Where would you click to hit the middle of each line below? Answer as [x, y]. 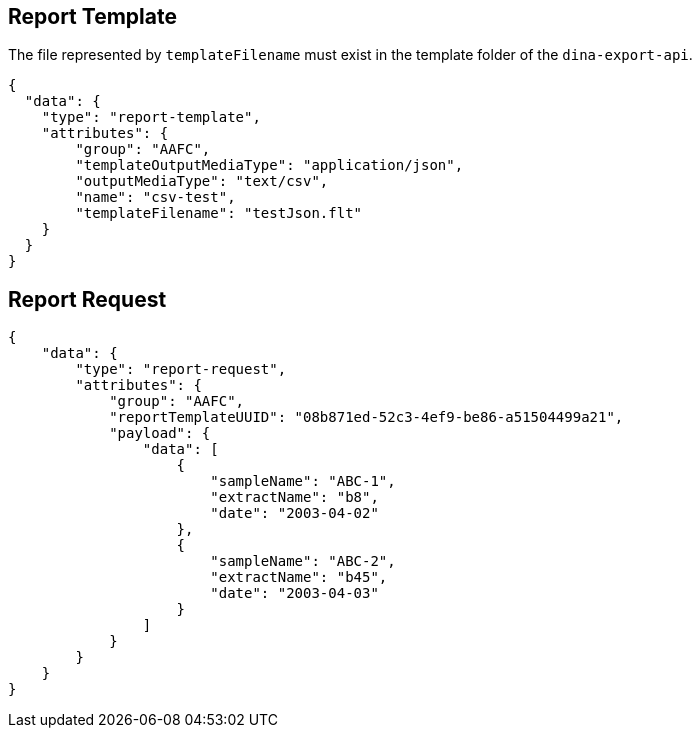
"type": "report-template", [151, 117]
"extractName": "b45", [299, 577]
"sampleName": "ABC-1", [303, 481]
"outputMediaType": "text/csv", [202, 181]
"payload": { [160, 433]
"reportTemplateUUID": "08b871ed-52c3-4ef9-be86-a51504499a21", [366, 417]
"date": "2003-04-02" [294, 513]
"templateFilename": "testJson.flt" [219, 213]
